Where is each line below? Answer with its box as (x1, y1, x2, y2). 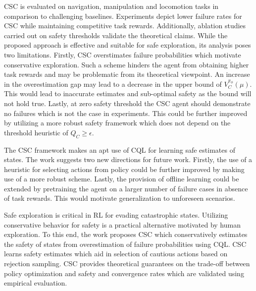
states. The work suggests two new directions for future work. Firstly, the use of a (4, 154, 253, 165)
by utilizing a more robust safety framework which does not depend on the (4, 117, 231, 128)
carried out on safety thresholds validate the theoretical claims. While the (4, 30, 228, 40)
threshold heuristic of (4, 127, 68, 137)
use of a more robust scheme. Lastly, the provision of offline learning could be (4, 174, 239, 184)
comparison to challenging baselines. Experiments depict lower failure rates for (4, 10, 242, 21)
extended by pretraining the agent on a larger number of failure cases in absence (4, 183, 248, 193)
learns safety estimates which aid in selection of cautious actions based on (4, 248, 228, 259)
